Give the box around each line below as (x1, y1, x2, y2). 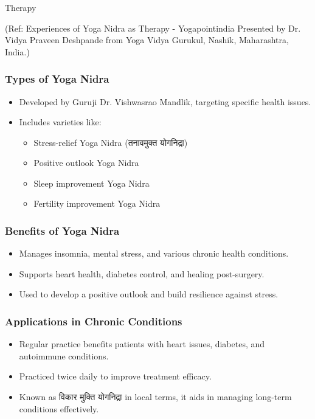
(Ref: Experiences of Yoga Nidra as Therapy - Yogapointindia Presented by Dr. (5, 21, 301, 34)
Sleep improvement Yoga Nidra (33, 176, 150, 189)
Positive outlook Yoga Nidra (33, 156, 139, 169)
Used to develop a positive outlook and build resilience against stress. (19, 288, 279, 300)
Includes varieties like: (19, 116, 102, 128)
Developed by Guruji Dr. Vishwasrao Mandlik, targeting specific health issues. (19, 95, 311, 108)
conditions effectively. (19, 402, 99, 415)
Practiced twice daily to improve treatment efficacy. (19, 370, 212, 383)
